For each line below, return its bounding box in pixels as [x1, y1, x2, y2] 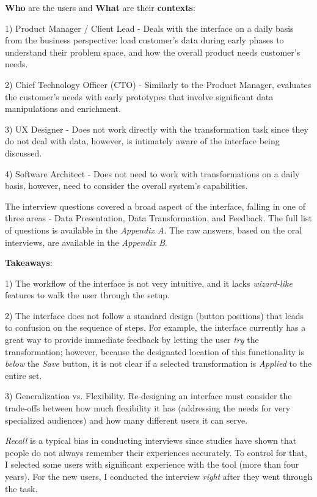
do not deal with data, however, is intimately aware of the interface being [5, 134, 280, 147]
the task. [5, 482, 38, 495]
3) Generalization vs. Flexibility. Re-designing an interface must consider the [5, 389, 292, 402]
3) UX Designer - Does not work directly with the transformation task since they [5, 122, 308, 135]
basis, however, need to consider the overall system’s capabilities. [5, 179, 248, 192]
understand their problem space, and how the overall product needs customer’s [5, 45, 301, 58]
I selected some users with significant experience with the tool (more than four [5, 458, 299, 471]
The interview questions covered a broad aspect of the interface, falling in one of [5, 199, 305, 212]
